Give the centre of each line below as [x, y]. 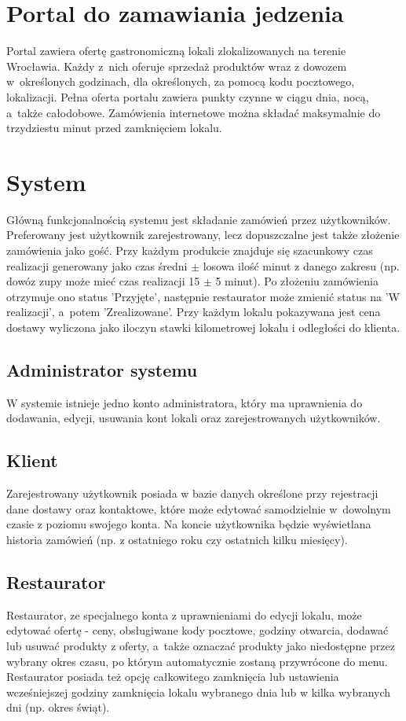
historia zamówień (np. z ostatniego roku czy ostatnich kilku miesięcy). [177, 539]
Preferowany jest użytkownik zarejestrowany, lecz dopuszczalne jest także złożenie [203, 235]
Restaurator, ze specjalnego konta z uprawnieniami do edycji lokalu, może [184, 614]
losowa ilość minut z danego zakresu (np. [301, 265]
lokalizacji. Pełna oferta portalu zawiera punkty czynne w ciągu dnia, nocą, [188, 96]
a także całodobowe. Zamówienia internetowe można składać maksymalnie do [194, 112]
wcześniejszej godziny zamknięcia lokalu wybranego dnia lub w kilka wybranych [199, 692]
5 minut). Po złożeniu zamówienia [297, 281]
